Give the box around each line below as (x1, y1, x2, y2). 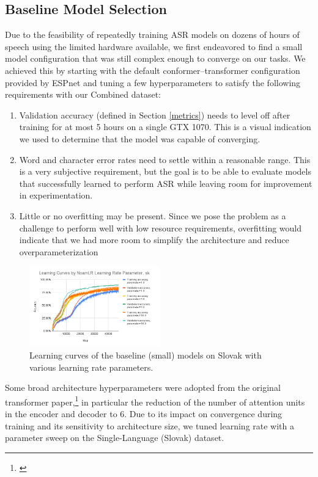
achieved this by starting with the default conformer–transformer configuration (5, 64, 300, 76)
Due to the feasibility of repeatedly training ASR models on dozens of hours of (5, 28, 300, 41)
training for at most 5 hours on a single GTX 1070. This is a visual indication (19, 120, 311, 133)
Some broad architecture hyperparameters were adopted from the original (5, 381, 281, 394)
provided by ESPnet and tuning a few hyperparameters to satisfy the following (5, 76, 301, 89)
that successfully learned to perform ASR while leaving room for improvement (19, 177, 312, 189)
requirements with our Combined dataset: (5, 88, 161, 101)
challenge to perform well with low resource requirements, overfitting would (19, 221, 302, 234)
